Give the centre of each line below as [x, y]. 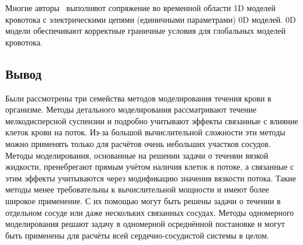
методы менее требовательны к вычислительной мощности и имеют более [137, 189]
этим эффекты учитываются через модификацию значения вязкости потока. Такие [151, 178]
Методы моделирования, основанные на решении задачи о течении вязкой [137, 155]
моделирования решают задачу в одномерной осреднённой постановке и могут [145, 224]
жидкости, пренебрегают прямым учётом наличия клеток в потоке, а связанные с [150, 167]
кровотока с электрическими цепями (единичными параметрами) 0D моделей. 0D [151, 19]
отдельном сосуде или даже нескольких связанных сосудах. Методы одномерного [150, 212]
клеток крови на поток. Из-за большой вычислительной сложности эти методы [145, 132]
